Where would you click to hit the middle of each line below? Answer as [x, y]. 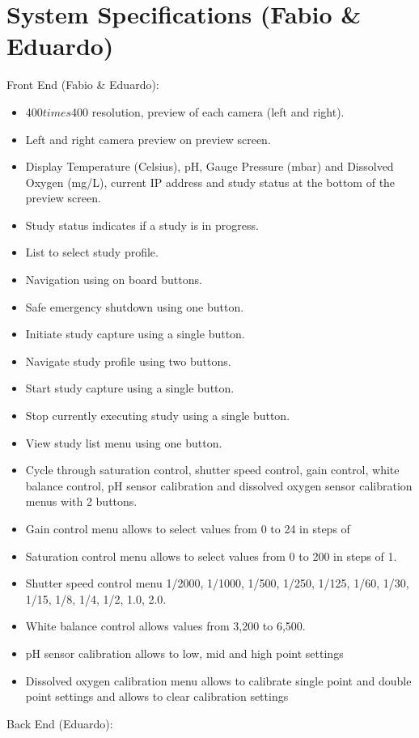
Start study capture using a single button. [130, 388]
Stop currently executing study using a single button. [158, 416]
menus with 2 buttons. [81, 501]
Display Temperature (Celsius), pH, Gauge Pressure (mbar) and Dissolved [209, 166]
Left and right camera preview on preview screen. [148, 139]
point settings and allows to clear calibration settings [157, 696]
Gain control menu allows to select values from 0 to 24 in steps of [188, 528]
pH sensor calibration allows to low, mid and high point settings [184, 653]
